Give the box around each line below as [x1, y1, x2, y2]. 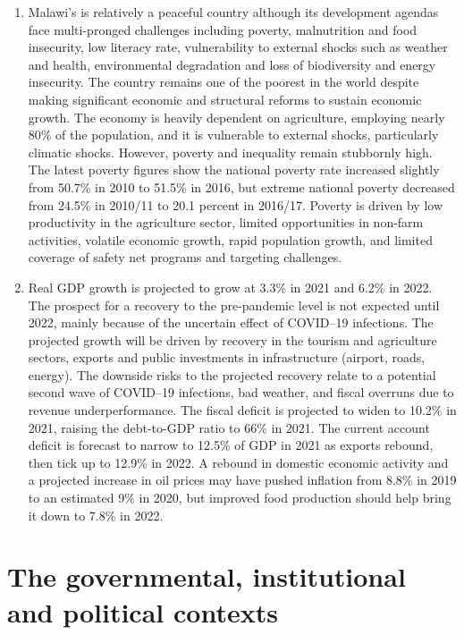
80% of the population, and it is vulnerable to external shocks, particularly [28, 125, 439, 144]
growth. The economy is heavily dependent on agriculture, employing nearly [28, 107, 445, 126]
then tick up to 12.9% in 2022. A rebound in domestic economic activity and [28, 453, 449, 471]
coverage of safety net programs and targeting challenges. [28, 248, 342, 267]
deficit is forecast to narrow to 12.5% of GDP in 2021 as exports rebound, [28, 436, 434, 454]
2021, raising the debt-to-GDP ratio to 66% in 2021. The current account [28, 418, 430, 436]
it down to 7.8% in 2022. [28, 505, 164, 524]
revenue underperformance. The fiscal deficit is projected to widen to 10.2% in [28, 401, 457, 419]
